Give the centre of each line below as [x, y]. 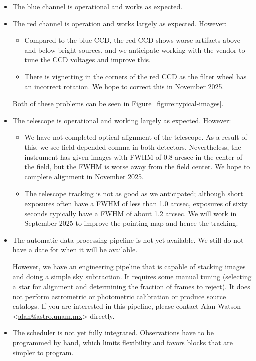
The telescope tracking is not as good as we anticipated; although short [134, 193]
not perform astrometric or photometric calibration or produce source [119, 296]
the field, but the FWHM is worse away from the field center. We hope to [137, 167]
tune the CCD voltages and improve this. [87, 60]
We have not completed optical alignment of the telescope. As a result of [136, 137]
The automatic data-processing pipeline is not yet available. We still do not [128, 240]
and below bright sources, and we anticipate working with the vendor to [135, 50]
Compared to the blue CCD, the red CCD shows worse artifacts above [132, 40]
